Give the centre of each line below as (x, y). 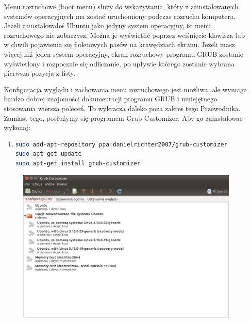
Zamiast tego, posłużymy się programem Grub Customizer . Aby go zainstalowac (123, 118)
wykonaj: (17, 127)
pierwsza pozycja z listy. (40, 73)
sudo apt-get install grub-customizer (78, 163)
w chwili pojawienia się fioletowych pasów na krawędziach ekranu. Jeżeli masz (119, 44)
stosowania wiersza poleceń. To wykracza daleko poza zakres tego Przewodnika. (122, 108)
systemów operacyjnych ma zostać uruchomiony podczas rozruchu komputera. (120, 16)
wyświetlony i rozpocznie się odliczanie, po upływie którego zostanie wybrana (119, 63)
